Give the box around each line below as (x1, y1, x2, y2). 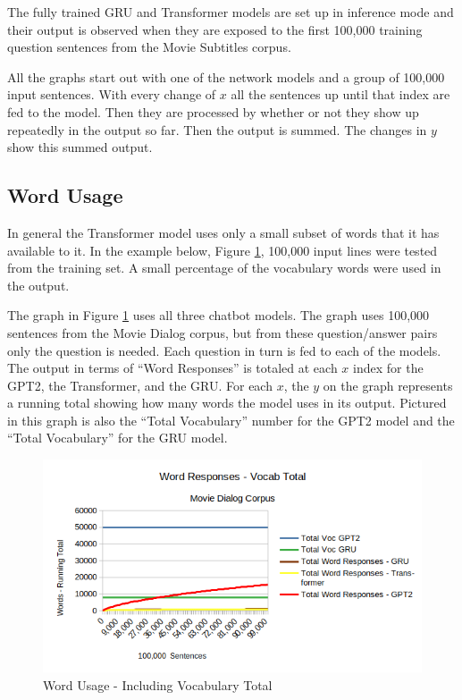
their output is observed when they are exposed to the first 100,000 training (7, 20, 423, 38)
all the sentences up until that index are (231, 85, 450, 104)
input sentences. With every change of (7, 85, 216, 104)
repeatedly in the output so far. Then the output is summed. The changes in (7, 120, 427, 139)
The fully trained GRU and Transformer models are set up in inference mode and (7, 3, 454, 21)
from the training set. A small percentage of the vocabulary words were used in (7, 258, 441, 277)
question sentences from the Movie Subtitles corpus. (7, 38, 291, 56)
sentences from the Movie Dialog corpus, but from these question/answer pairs (7, 323, 438, 342)
